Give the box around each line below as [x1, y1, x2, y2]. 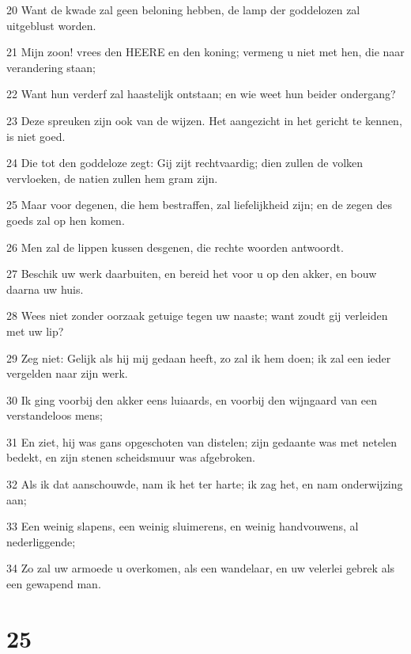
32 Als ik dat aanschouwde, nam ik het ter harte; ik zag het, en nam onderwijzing [6, 476, 403, 492]
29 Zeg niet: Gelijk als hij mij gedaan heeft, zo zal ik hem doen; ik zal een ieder [6, 349, 391, 366]
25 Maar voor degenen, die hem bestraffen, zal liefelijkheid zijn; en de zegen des [6, 196, 392, 213]
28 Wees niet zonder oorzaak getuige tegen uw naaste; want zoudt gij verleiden [6, 307, 388, 324]
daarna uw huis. [6, 280, 84, 297]
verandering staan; [6, 59, 96, 75]
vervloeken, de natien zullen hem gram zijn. [6, 169, 218, 186]
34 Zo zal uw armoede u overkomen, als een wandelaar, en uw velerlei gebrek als [6, 560, 395, 576]
